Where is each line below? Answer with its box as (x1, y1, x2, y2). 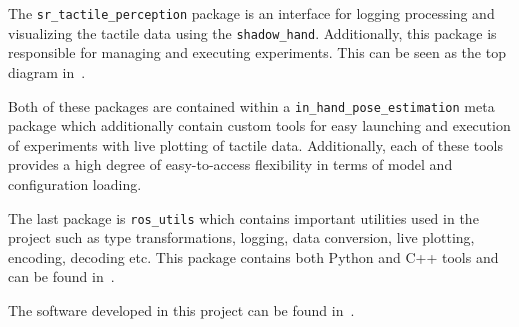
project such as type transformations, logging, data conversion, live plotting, (8, 227, 475, 248)
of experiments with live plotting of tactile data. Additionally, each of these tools (8, 134, 503, 155)
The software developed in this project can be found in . (8, 299, 355, 320)
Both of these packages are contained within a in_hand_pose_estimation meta (8, 95, 495, 116)
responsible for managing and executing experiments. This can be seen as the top (8, 42, 506, 63)
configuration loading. (8, 173, 142, 194)
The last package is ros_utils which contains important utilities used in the (8, 207, 479, 228)
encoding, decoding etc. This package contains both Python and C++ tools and (8, 246, 499, 267)
